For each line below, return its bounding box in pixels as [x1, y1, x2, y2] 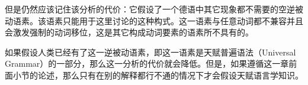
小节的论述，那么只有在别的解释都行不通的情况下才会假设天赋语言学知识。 [12, 68, 303, 81]
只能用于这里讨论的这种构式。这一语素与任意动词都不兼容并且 [62, 14, 303, 27]
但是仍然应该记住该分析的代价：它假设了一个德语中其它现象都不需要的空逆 [5, 3, 295, 15]
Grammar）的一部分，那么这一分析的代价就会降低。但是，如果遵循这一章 [5, 57, 289, 70]
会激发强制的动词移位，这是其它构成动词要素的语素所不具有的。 [5, 26, 254, 38]
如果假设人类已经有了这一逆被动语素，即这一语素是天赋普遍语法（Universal [5, 45, 296, 58]
